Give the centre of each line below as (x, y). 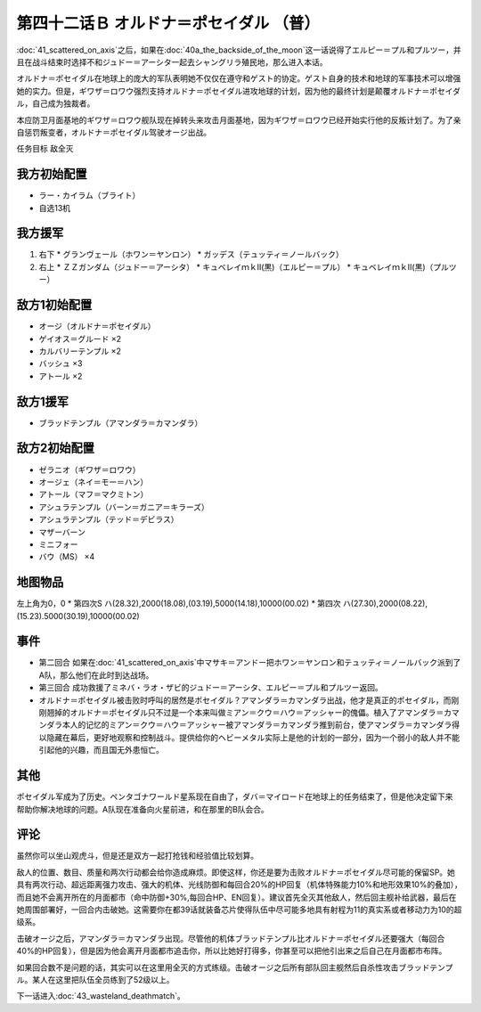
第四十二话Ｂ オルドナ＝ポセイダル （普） (168, 23)
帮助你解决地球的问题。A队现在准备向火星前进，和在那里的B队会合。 (143, 809)
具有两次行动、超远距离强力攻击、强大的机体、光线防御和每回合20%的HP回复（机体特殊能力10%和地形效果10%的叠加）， (240, 885)
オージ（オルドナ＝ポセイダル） (97, 326)
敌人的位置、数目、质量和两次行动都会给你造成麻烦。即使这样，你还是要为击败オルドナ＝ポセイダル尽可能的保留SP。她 (236, 872)
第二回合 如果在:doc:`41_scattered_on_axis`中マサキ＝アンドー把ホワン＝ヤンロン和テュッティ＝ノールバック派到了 (250, 663)
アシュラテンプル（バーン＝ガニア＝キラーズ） (124, 507)
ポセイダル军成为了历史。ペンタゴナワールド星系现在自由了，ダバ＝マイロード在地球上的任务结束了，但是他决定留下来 (235, 796)
